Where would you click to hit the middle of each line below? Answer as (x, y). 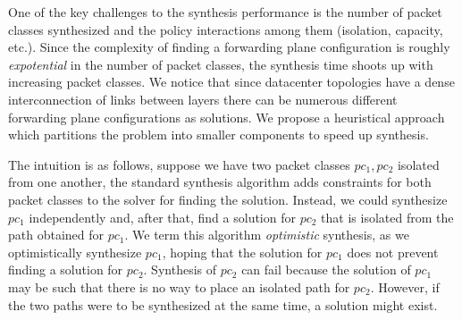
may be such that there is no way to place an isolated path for (179, 286)
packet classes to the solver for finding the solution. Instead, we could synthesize (228, 199)
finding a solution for (66, 269)
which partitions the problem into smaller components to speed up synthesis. (218, 135)
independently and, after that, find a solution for (162, 217)
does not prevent (393, 252)
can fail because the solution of (326, 269)
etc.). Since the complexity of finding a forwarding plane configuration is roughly (229, 47)
